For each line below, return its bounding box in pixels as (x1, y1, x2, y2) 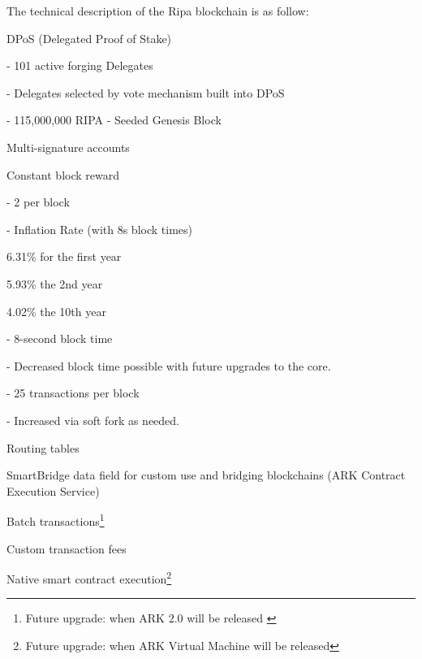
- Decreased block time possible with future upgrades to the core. (6, 357, 331, 374)
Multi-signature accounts (6, 138, 130, 155)
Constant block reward (6, 166, 119, 183)
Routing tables (6, 439, 80, 456)
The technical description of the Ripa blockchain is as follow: (6, 2, 309, 19)
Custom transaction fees (6, 540, 127, 557)
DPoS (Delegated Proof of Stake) (6, 29, 172, 46)
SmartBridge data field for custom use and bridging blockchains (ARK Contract (6, 466, 406, 483)
